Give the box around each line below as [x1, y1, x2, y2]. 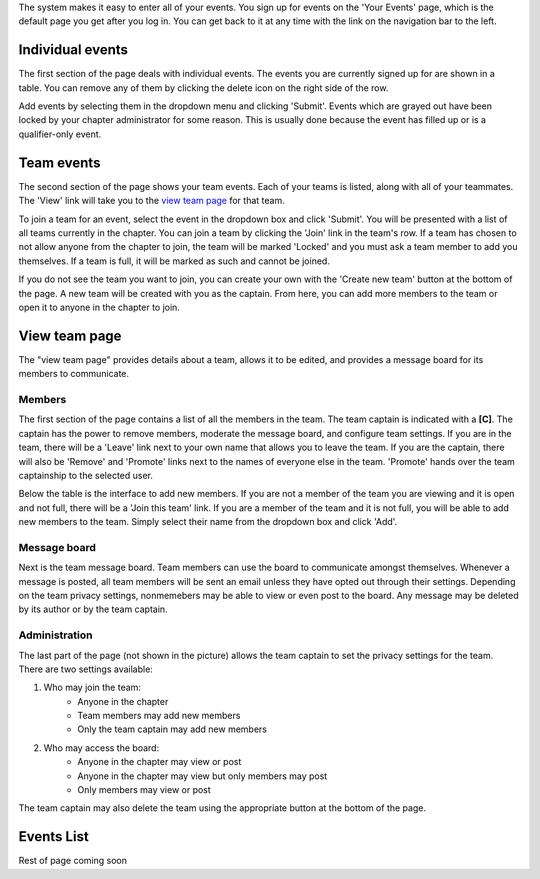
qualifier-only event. [18, 128, 102, 140]
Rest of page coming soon [18, 855, 127, 867]
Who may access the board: [43, 741, 160, 754]
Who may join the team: [43, 681, 142, 694]
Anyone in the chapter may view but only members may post [77, 770, 328, 782]
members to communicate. [18, 368, 130, 380]
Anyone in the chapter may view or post [77, 756, 242, 768]
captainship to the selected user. [18, 469, 154, 481]
